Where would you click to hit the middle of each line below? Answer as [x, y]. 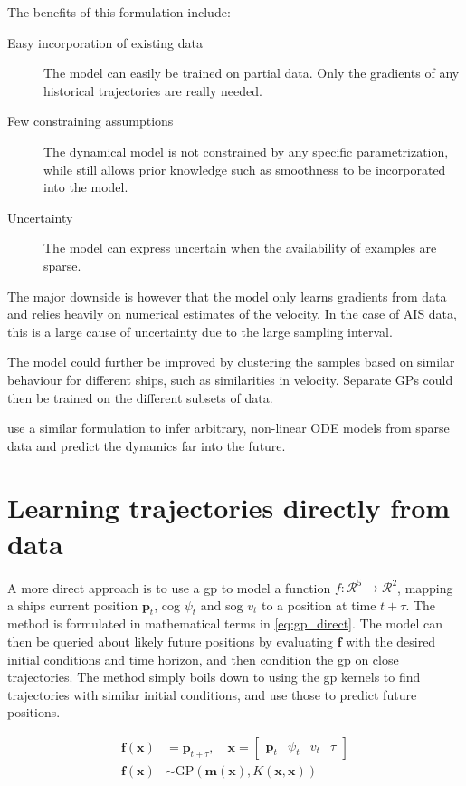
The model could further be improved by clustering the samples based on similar [231, 362]
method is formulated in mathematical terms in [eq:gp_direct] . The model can [225, 623]
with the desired [391, 642]
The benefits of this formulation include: [119, 12]
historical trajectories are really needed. [153, 90]
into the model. [86, 187]
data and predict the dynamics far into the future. [147, 445]
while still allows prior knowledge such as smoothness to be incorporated [245, 169]
